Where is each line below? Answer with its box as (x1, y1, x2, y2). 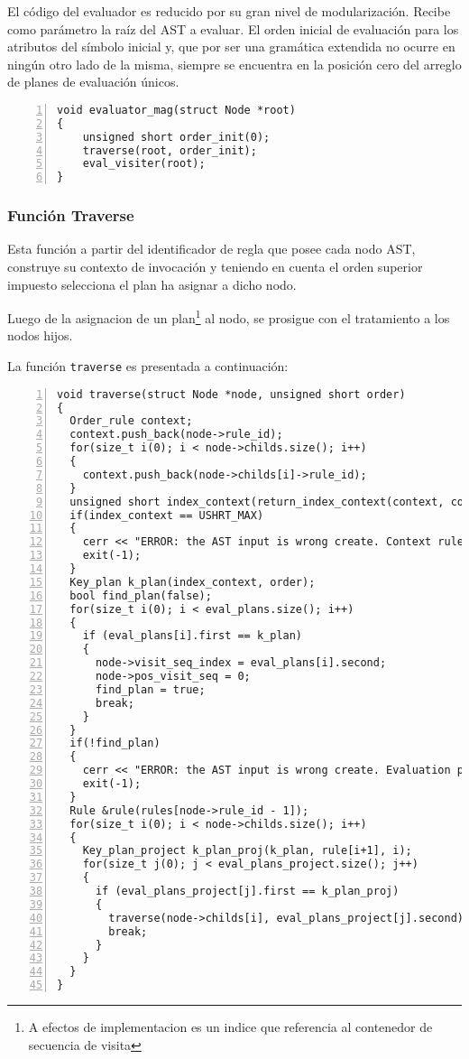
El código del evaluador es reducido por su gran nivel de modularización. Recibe (7, 2, 451, 20)
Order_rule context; (69, 414, 193, 428)
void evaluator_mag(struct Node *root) (57, 103, 296, 116)
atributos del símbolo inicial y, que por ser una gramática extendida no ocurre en (7, 37, 455, 56)
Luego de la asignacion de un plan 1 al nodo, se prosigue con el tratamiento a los (7, 306, 450, 327)
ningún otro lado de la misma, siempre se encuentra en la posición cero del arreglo (7, 54, 462, 73)
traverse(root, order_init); (82, 144, 257, 157)
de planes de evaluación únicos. (7, 72, 179, 91)
